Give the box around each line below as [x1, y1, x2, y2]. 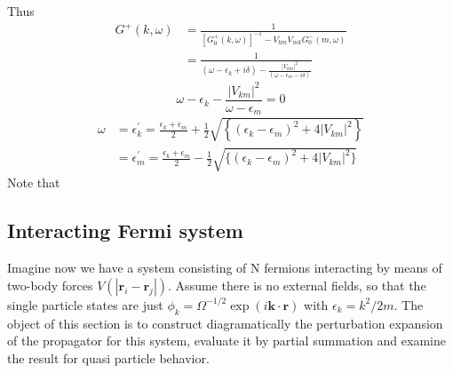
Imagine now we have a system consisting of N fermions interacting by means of [7, 258, 442, 277]
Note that [7, 173, 60, 192]
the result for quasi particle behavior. [7, 348, 210, 367]
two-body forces [7, 275, 93, 294]
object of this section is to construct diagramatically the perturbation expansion [7, 313, 443, 332]
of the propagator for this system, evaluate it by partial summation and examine [7, 331, 446, 350]
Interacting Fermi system [7, 217, 243, 244]
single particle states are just [7, 295, 163, 313]
